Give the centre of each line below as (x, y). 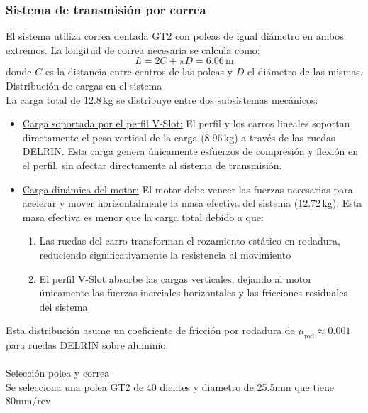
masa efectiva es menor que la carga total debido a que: (143, 216)
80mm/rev (28, 401)
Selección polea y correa (58, 373)
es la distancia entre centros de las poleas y (139, 71)
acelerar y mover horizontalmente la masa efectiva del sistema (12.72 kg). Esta (192, 203)
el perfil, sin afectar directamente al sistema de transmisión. (152, 165)
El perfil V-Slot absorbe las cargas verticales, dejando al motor (175, 278)
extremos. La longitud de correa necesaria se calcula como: (133, 49)
